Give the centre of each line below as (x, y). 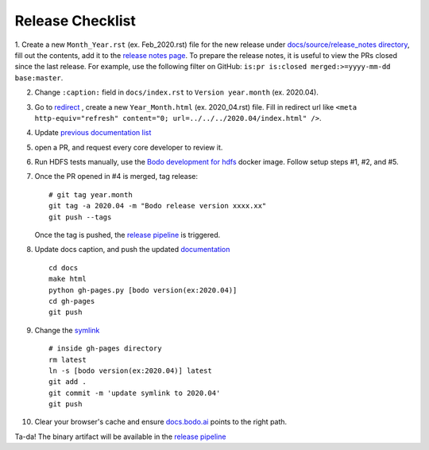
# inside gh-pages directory (105, 349)
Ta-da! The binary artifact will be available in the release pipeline (120, 436)
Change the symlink (67, 330)
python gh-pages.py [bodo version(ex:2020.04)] (143, 290)
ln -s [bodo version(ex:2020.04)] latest (130, 370)
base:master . (39, 78)
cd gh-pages (72, 301)
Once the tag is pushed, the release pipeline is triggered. (128, 235)
